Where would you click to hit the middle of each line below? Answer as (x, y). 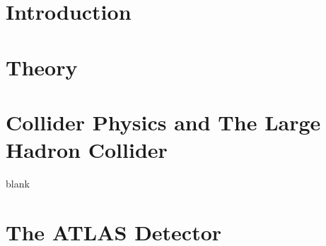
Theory (42, 67)
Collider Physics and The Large (163, 122)
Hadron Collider (87, 150)
